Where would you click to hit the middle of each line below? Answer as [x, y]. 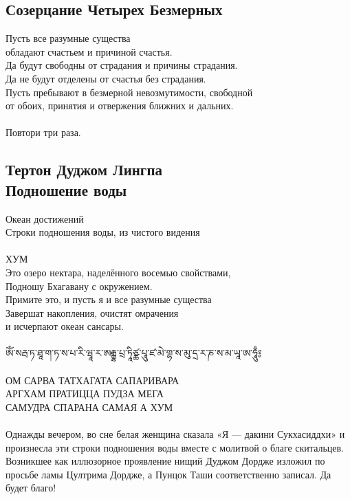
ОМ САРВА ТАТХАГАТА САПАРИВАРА [92, 380]
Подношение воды [66, 189]
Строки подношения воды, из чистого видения [103, 232]
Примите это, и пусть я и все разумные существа [109, 299]
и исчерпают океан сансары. [65, 326]
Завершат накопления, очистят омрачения [92, 312]
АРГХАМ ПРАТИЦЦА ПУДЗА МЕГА [85, 393]
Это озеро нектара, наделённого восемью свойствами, [118, 272]
